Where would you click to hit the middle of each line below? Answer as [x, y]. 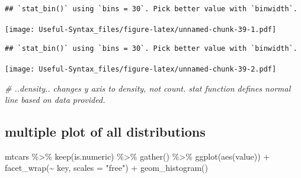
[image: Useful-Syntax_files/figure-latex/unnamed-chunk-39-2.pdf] [141, 69]
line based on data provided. [55, 100]
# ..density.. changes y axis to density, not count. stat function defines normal [148, 88]
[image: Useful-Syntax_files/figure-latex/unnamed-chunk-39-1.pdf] [141, 29]
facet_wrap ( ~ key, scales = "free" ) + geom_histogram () [107, 168]
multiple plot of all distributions [105, 132]
